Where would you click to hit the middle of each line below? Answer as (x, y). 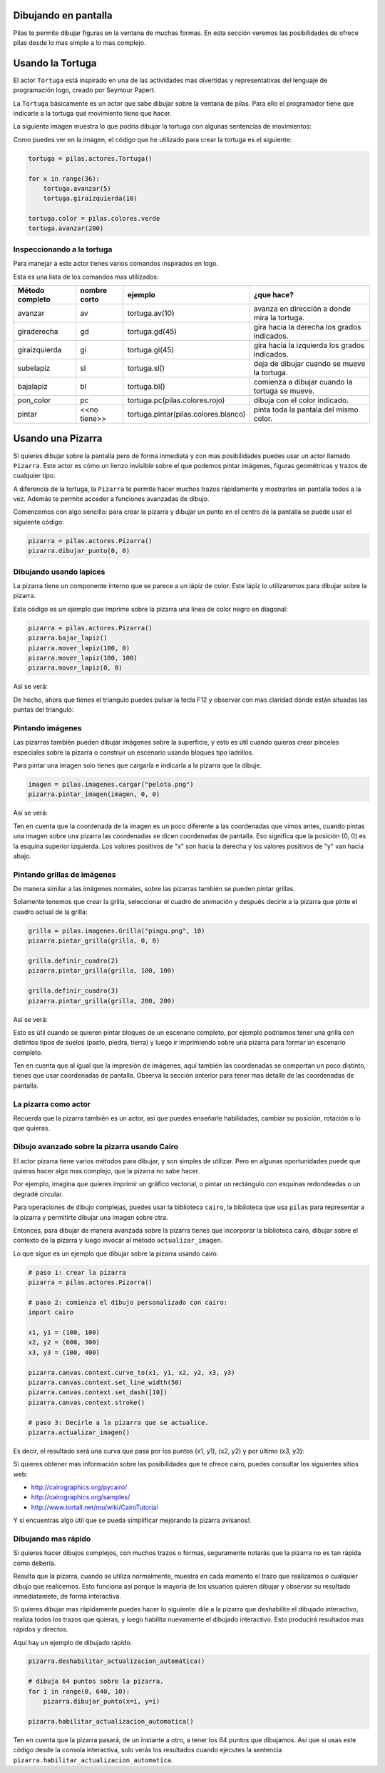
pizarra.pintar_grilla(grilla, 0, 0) (94, 941)
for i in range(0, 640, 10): (79, 1691)
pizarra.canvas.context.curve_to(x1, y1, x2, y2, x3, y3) (132, 1372)
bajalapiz (32, 386)
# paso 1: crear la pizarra (77, 1272)
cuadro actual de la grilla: (50, 912)
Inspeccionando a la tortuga (63, 249)
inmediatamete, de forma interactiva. (67, 1596)
